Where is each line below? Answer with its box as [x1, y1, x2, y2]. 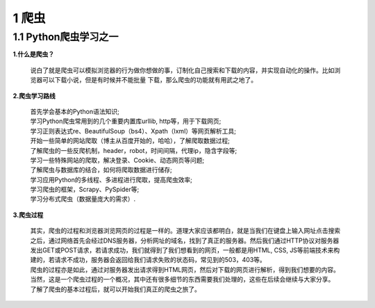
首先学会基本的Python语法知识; [30, 107, 119, 115]
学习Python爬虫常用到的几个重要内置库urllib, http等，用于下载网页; [30, 117, 222, 125]
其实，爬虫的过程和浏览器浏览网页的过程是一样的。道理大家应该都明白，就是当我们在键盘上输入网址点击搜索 [30, 227, 340, 235]
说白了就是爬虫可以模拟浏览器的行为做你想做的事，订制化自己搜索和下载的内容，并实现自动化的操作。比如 [30, 66, 335, 74]
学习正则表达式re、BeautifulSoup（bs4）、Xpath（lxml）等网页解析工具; [30, 127, 236, 135]
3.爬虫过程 [12, 211, 44, 219]
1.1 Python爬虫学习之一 [12, 31, 119, 43]
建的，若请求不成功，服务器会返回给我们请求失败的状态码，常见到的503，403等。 [30, 256, 267, 264]
